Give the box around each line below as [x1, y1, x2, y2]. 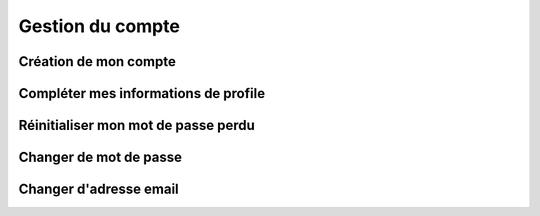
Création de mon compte [18, 53, 177, 70]
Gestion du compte [18, 15, 180, 37]
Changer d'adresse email [18, 181, 179, 198]
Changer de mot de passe [18, 149, 182, 166]
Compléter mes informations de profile [18, 85, 265, 102]
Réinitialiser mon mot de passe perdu [18, 117, 255, 134]
